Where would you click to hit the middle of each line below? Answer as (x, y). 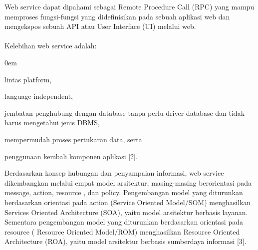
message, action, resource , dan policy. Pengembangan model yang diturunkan (124, 192)
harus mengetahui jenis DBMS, (52, 123)
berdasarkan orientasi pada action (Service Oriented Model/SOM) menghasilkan (128, 202)
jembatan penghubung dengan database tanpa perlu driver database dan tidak (125, 113)
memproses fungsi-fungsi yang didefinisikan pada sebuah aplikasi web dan (117, 16)
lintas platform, (28, 79)
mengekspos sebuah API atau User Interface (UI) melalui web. (100, 26)
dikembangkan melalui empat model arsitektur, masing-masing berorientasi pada (128, 182)
